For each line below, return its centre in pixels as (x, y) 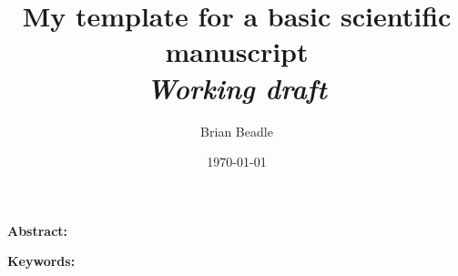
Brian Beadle (237, 131)
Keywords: (41, 261)
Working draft (237, 87)
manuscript (237, 51)
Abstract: (38, 230)
